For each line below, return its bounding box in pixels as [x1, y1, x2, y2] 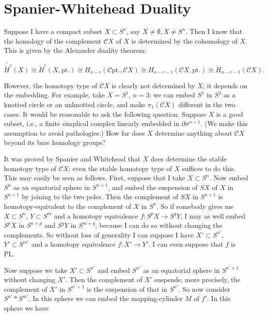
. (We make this [200, 118, 248, 128]
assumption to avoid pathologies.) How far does [4, 127, 145, 138]
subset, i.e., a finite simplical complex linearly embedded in [4, 118, 179, 128]
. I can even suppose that [148, 239, 223, 249]
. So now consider [178, 284, 231, 294]
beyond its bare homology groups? [4, 137, 106, 147]
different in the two [178, 99, 236, 110]
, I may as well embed [180, 210, 246, 221]
